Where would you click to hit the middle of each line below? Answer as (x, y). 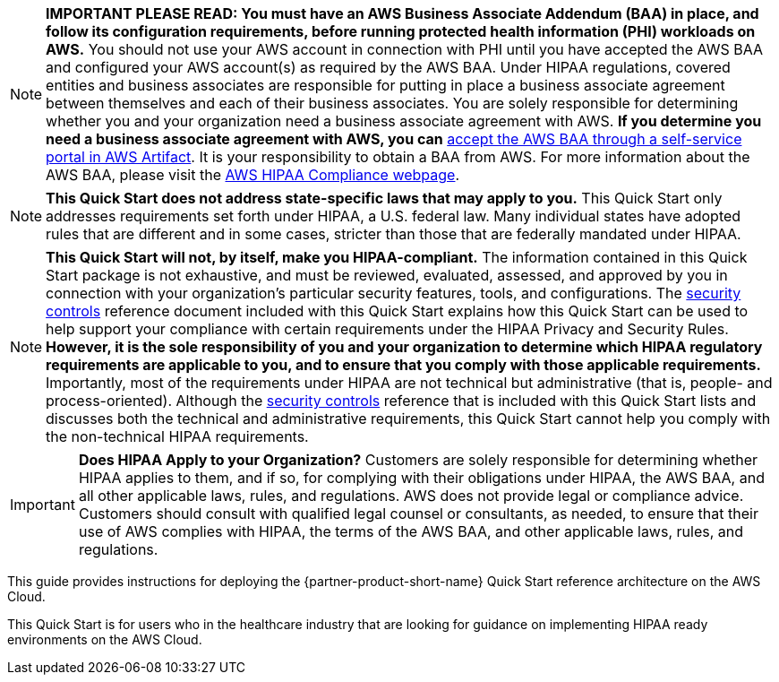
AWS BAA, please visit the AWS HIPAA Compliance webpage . (253, 175)
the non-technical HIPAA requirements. (177, 436)
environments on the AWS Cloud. (105, 639)
